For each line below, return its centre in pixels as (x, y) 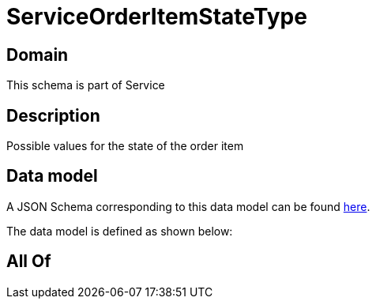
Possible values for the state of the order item (125, 146)
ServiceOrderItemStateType (157, 17)
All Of (29, 262)
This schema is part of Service (86, 85)
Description (53, 115)
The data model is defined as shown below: (120, 231)
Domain (38, 55)
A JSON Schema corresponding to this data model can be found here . (188, 206)
